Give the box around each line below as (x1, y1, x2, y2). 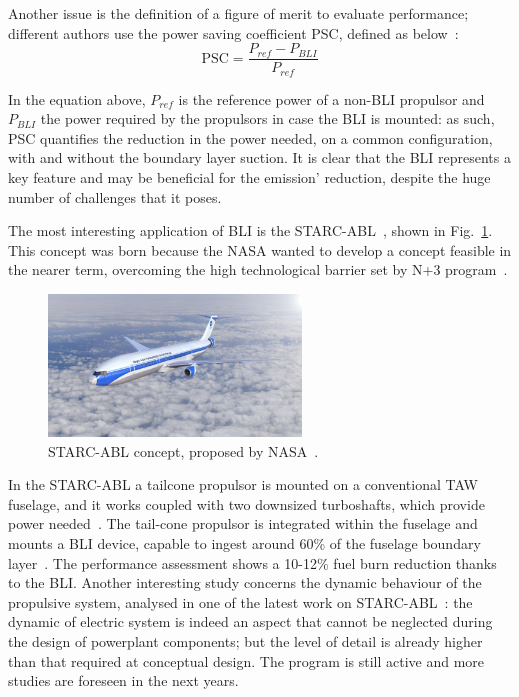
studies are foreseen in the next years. (8, 670, 239, 691)
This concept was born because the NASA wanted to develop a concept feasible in (8, 239, 512, 260)
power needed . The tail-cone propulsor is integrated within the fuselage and (8, 513, 478, 534)
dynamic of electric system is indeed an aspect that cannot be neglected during (8, 611, 493, 632)
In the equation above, (8, 88, 146, 109)
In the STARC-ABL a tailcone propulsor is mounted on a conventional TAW (8, 474, 478, 495)
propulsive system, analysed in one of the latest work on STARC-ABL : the (8, 591, 473, 612)
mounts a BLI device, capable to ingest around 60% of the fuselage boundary (8, 533, 481, 554)
